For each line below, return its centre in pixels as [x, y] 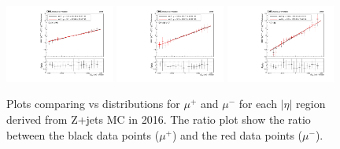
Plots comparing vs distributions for [93, 104]
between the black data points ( [83, 134]
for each [258, 104]
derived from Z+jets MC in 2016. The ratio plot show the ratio [159, 119]
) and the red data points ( [237, 134]
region [311, 104]
